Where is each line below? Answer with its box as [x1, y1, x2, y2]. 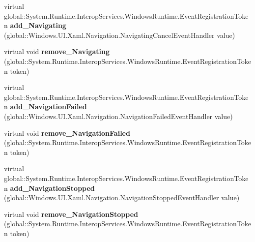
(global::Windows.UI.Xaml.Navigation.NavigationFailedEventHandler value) [4, 111, 233, 121]
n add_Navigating [4, 20, 66, 30]
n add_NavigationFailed [4, 101, 87, 112]
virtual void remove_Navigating [4, 46, 110, 57]
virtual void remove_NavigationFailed [4, 127, 130, 138]
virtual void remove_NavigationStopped [4, 209, 138, 219]
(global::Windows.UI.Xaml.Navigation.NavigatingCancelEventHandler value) [4, 30, 235, 40]
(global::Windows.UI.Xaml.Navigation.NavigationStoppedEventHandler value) [4, 192, 240, 203]
